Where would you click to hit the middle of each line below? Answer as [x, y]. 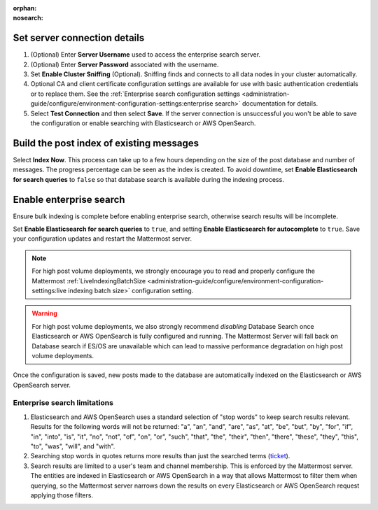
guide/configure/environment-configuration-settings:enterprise [122, 104]
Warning [44, 313]
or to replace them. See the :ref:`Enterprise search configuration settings [135, 94]
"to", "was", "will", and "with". [73, 446]
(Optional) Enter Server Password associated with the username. [125, 64]
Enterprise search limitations [63, 403]
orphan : [25, 8]
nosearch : [28, 18]
